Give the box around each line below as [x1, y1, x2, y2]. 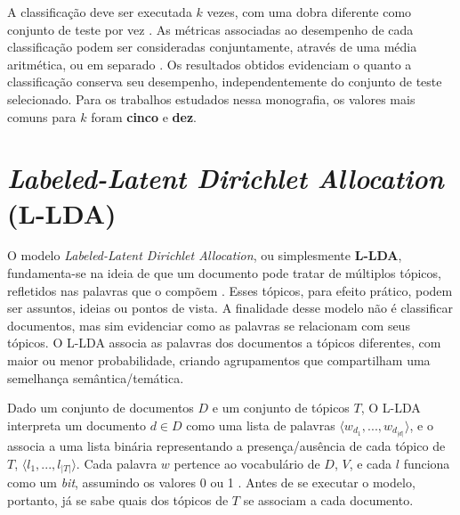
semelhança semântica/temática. [7, 368, 184, 387]
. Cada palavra [76, 454, 157, 472]
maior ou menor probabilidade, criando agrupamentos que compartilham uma [7, 351, 431, 370]
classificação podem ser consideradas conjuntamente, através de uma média [7, 37, 417, 56]
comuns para [7, 107, 77, 126]
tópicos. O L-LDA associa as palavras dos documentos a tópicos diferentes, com [7, 333, 441, 352]
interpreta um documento [7, 415, 147, 434]
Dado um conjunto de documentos [7, 398, 194, 417]
